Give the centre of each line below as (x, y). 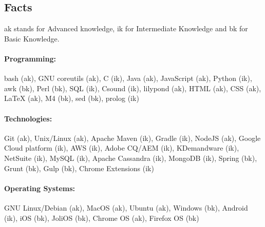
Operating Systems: (40, 188)
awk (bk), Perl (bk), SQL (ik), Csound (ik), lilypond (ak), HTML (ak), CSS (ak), (133, 88)
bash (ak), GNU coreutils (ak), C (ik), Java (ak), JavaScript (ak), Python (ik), (128, 78)
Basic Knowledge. (32, 38)
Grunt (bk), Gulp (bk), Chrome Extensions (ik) (79, 168)
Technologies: (28, 118)
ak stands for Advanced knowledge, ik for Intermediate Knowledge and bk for (126, 28)
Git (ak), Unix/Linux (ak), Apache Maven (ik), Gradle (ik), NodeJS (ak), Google (132, 138)
